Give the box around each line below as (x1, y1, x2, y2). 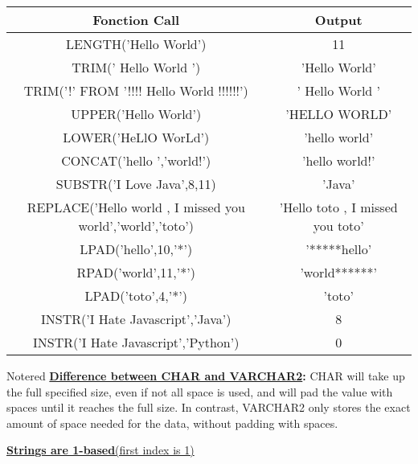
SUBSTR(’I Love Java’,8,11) (55, 175, 216, 193)
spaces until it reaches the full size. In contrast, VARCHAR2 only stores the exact (6, 399, 411, 416)
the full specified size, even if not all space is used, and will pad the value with (6, 383, 393, 400)
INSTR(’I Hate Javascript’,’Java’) (41, 310, 232, 328)
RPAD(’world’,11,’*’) (76, 263, 195, 281)
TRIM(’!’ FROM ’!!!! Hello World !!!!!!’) (23, 81, 248, 100)
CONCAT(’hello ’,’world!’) (61, 151, 211, 170)
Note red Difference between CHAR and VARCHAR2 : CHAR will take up (6, 368, 405, 384)
